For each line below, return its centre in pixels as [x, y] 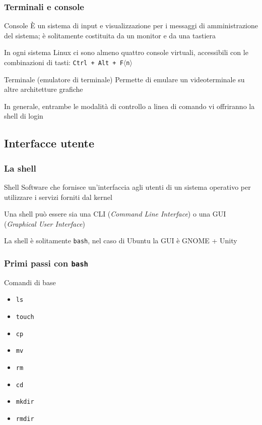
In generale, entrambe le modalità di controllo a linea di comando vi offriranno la [129, 106]
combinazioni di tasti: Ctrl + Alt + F [64, 62]
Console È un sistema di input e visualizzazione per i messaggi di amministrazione [131, 25]
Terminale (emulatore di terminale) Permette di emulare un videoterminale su [124, 79]
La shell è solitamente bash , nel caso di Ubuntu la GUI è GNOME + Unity [121, 241]
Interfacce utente [49, 143]
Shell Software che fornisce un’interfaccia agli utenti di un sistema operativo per [127, 187]
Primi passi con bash [46, 263]
